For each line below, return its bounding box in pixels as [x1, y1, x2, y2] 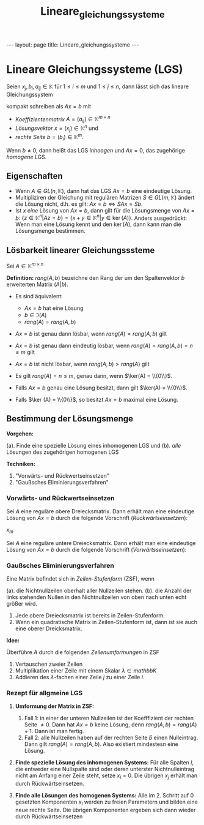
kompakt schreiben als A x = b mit [6, 102, 92, 110]
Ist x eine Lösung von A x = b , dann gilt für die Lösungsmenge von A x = [15, 206, 195, 214]
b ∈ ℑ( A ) [24, 311, 47, 318]
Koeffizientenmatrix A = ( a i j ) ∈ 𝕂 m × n [15, 115, 111, 124]
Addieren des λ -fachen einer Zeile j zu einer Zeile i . [15, 674, 145, 681]
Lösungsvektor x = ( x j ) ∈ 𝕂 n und [15, 123, 99, 133]
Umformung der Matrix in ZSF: [15, 703, 95, 710]
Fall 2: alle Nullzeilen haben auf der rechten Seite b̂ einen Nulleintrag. [24, 734, 199, 742]
